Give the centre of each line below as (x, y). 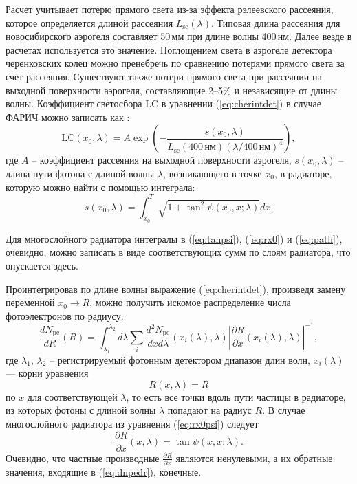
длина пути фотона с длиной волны (80, 173)
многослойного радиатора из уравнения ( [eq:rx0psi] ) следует (132, 424)
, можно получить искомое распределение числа (190, 302)
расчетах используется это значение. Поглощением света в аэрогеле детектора (169, 49)
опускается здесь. (42, 266)
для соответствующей (72, 396)
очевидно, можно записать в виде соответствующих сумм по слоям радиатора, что (178, 252)
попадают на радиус (209, 410)
